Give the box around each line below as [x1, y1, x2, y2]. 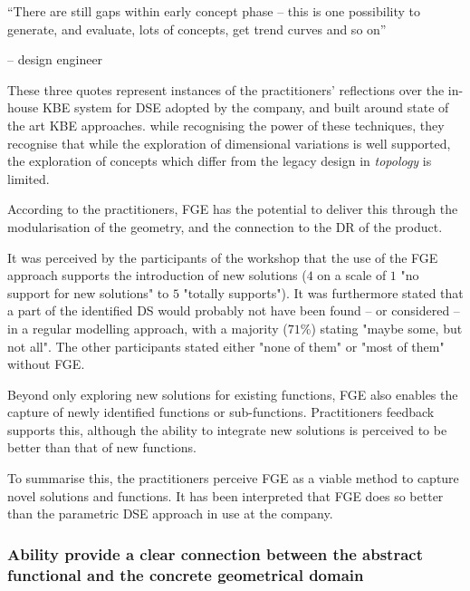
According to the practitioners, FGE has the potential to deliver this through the [7, 199, 458, 218]
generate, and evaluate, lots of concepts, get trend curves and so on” [7, 19, 387, 38]
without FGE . [7, 354, 85, 373]
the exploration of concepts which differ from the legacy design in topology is [7, 151, 432, 170]
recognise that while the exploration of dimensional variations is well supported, [7, 133, 451, 152]
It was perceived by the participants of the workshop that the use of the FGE [7, 247, 438, 266]
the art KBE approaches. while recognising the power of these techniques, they [7, 115, 445, 134]
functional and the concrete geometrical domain [7, 563, 364, 586]
